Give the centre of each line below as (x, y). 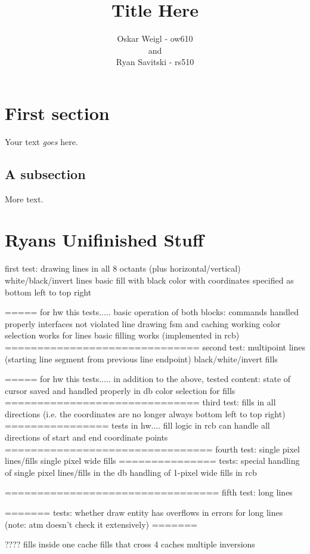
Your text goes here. (41, 141)
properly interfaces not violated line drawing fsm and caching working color (143, 323)
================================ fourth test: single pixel (152, 449)
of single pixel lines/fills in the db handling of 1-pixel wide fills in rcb (131, 472)
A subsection (45, 173)
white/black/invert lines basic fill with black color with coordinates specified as (149, 280)
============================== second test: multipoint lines (155, 347)
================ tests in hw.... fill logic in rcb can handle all (137, 425)
